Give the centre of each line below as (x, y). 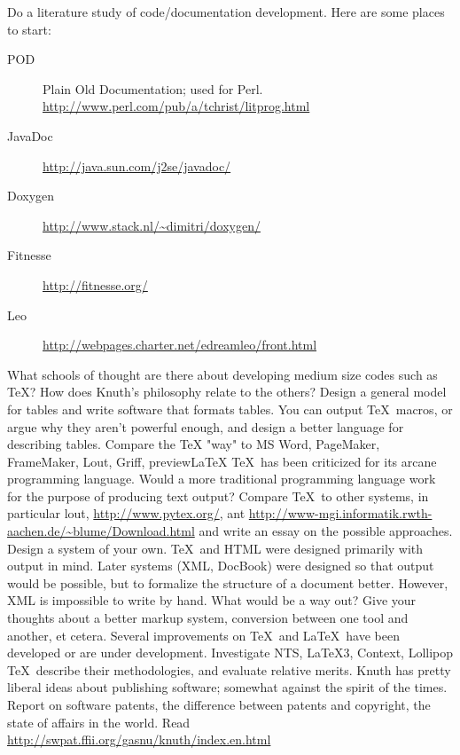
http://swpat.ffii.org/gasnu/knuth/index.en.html (139, 739)
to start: (29, 29)
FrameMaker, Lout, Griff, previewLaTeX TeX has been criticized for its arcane (222, 461)
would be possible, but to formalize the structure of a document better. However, (228, 582)
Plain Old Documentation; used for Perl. (153, 88)
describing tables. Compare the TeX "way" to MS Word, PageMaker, (194, 444)
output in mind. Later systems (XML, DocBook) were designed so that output (221, 566)
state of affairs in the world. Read (99, 722)
